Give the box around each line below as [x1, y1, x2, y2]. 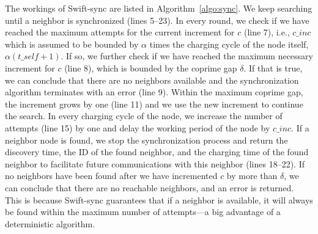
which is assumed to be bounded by [5, 37, 139, 50]
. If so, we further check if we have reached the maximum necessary [61, 49, 313, 62]
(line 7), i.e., [243, 26, 290, 38]
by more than [226, 169, 278, 182]
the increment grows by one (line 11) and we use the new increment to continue [5, 97, 303, 110]
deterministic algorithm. [5, 217, 95, 230]
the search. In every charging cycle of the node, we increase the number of [5, 109, 283, 122]
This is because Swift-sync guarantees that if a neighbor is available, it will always [5, 193, 313, 206]
